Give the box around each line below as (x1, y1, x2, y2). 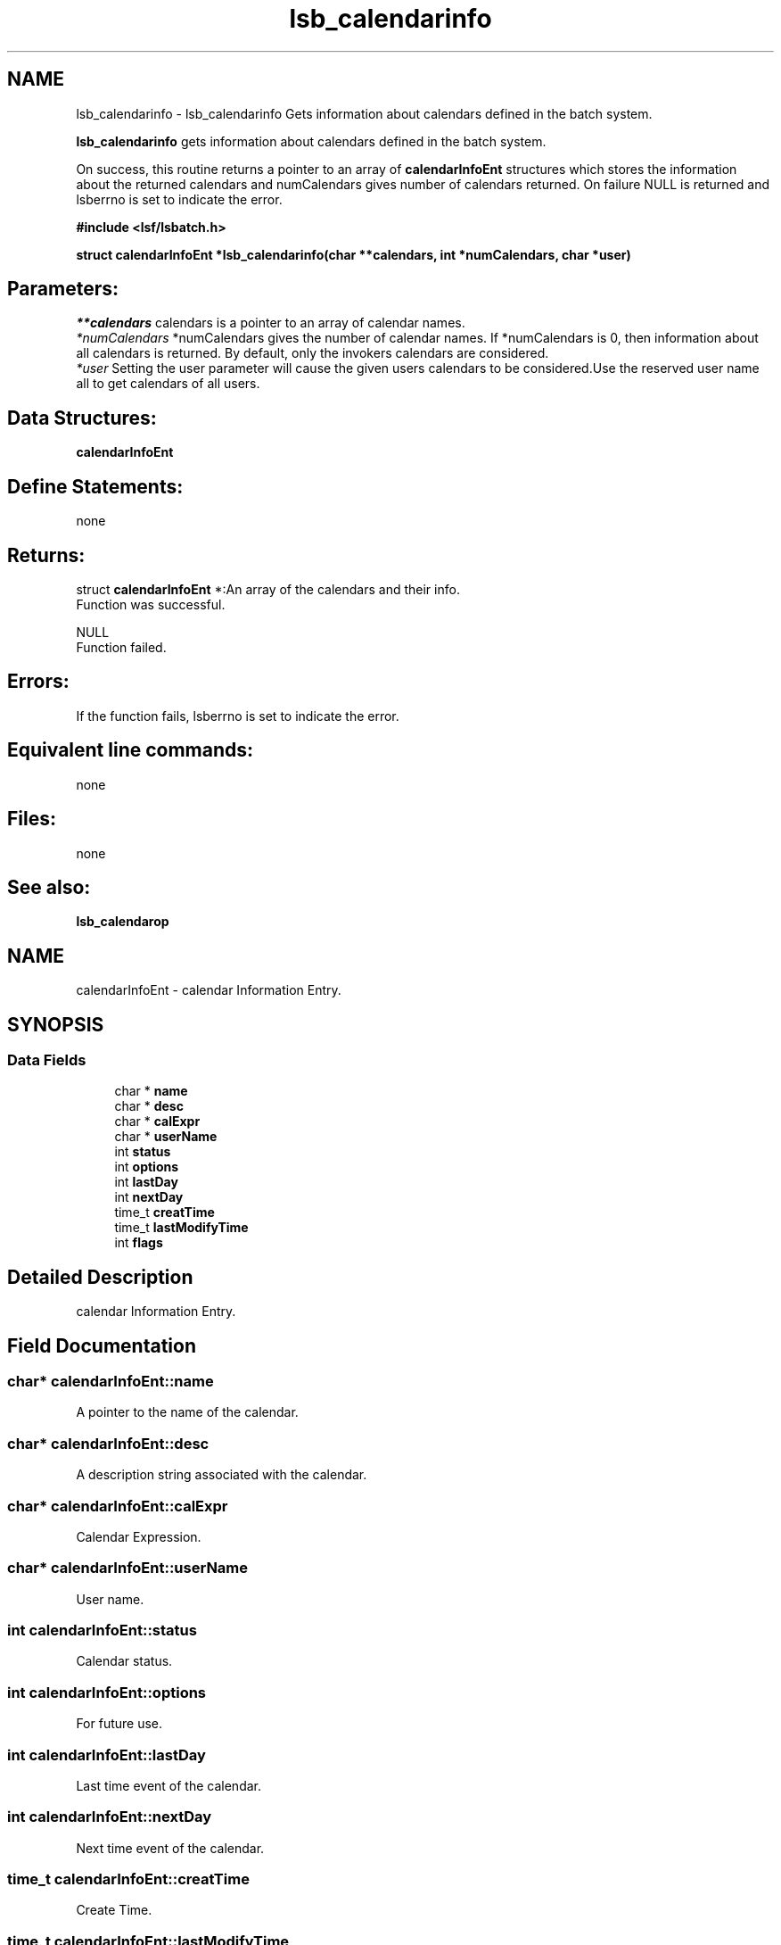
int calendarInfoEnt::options (7, 1683, 207, 1701)
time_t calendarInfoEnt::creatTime (7, 1870, 250, 1889)
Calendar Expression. (76, 1528, 201, 1544)
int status (114, 1144, 171, 1160)
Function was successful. (76, 596, 226, 612)
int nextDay (114, 1189, 184, 1205)
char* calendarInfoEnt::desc (7, 1434, 210, 1453)
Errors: (7, 670, 70, 693)
